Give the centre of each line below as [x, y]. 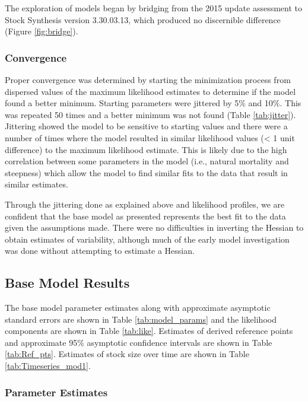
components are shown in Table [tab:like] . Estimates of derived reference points [149, 331]
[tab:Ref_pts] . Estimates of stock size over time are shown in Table [127, 354]
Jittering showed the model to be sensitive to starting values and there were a [146, 126]
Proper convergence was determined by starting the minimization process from [148, 79]
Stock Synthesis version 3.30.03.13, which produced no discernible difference [143, 19]
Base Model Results [67, 283]
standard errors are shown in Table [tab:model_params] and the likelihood [141, 319]
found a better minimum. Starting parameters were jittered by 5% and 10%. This [153, 103]
